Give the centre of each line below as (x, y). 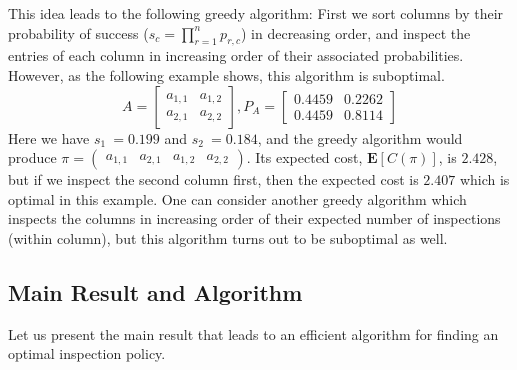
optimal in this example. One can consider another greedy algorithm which (237, 198)
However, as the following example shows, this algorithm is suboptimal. (226, 74)
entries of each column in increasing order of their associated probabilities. (236, 55)
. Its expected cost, (304, 157)
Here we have (49, 137)
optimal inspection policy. (87, 353)
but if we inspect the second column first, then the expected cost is (213, 179)
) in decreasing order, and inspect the (355, 32)
